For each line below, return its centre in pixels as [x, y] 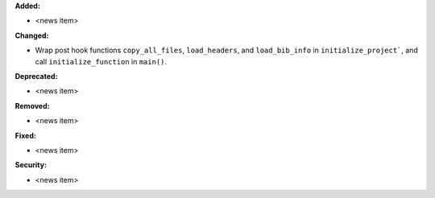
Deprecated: [36, 76]
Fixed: [25, 135]
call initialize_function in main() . [101, 61]
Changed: [32, 35]
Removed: [32, 105]
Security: [31, 165]
